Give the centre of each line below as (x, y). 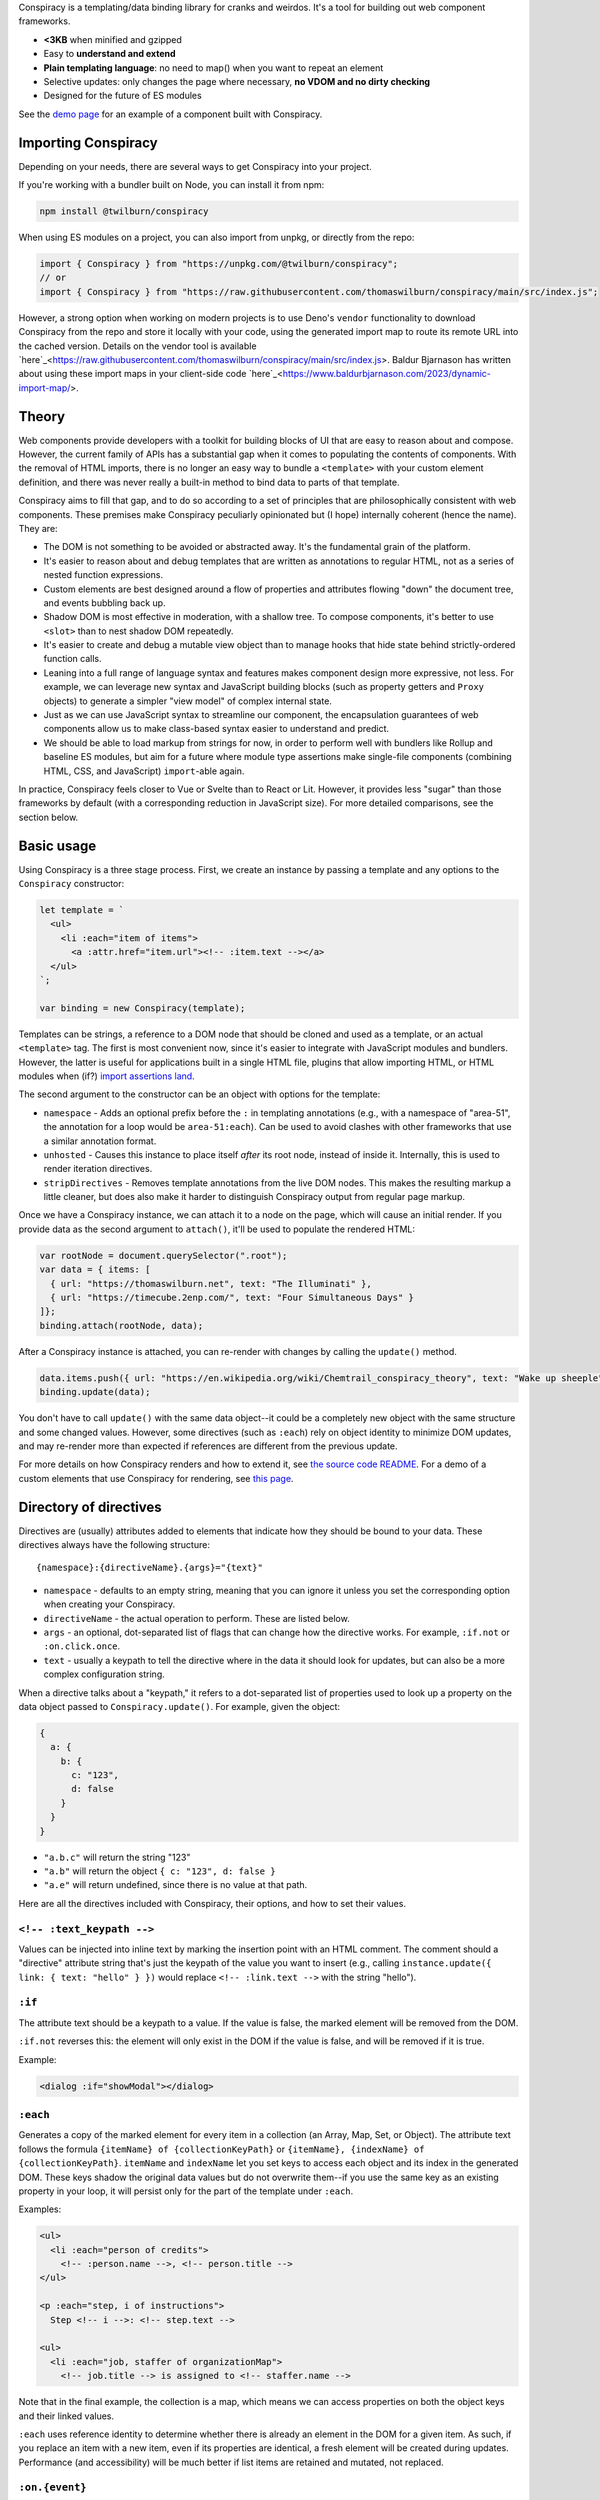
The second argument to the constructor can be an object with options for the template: (199, 1094)
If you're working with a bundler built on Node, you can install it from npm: (171, 185)
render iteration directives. (98, 1169)
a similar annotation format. (100, 1141)
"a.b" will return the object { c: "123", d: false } (159, 1871)
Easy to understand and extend (109, 54)
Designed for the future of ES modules (122, 96)
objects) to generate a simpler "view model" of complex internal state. (187, 701)
